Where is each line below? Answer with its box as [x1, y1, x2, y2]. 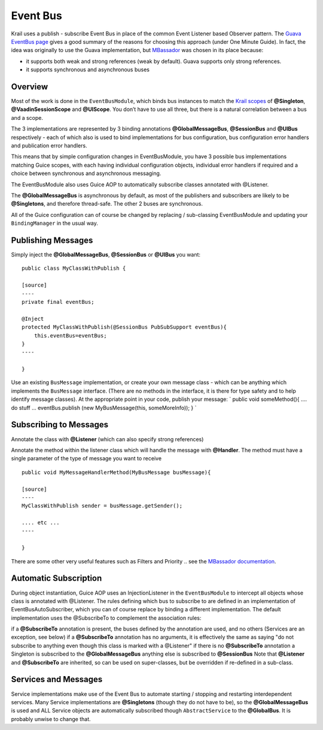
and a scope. [11, 114, 43, 121]
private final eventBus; [22, 298, 95, 305]
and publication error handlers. [11, 141, 87, 149]
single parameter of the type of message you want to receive [11, 455, 161, 462]
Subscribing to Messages [11, 420, 109, 430]
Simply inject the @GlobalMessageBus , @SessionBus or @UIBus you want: [11, 251, 200, 258]
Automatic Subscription [11, 573, 102, 584]
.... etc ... [22, 519, 60, 526]
